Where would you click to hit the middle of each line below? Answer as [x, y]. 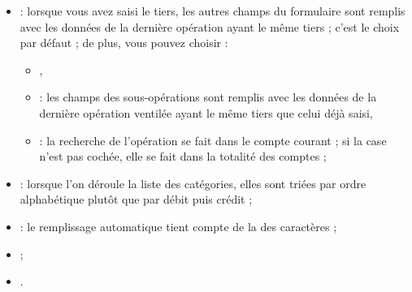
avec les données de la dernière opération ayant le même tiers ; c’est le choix [210, 26]
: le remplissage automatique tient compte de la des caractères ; [178, 226]
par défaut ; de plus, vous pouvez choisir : [124, 43]
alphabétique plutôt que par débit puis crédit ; [136, 199]
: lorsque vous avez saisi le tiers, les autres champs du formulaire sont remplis [213, 11]
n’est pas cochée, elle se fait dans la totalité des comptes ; [183, 156]
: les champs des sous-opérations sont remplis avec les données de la [208, 97]
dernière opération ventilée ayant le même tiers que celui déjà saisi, [206, 112]
